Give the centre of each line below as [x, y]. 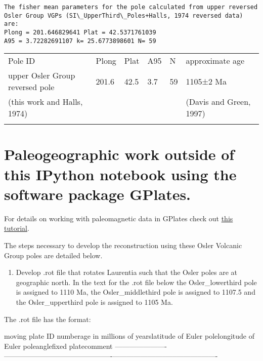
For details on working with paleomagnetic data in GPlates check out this [119, 218]
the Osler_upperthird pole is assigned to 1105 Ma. [94, 302]
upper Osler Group [42, 75]
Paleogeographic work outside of [119, 154]
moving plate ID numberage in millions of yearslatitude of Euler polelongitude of [129, 336]
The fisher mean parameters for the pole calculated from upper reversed [131, 7]
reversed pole [31, 87]
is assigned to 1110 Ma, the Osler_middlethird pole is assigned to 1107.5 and [136, 292]
